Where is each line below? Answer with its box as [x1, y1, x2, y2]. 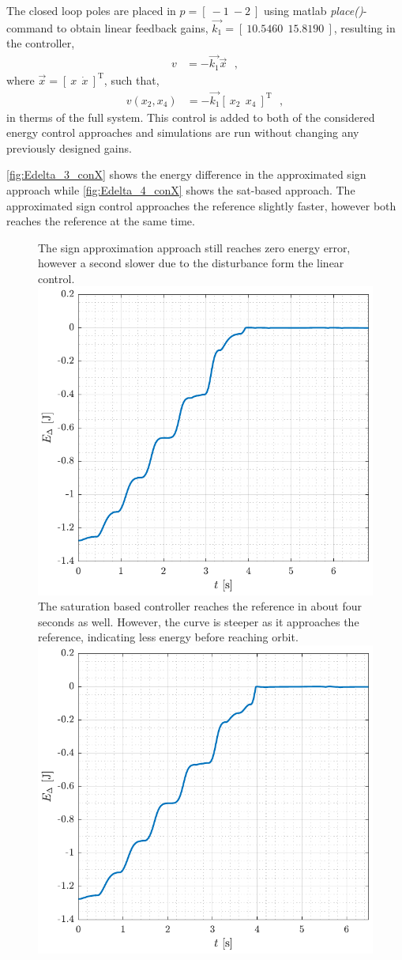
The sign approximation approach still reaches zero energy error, [38, 239, 351, 255]
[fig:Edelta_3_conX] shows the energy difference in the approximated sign [6, 166, 366, 183]
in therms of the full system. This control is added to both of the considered [6, 108, 375, 125]
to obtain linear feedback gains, [56, 19, 209, 36]
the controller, [6, 35, 75, 51]
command [6, 19, 54, 36]
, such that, [103, 71, 160, 88]
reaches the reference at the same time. [6, 213, 195, 229]
